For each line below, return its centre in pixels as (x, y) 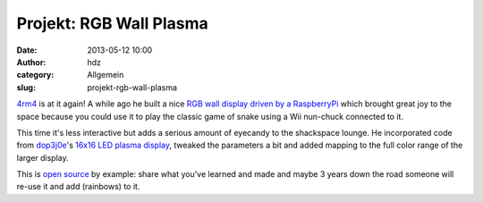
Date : (27, 50)
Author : (31, 62)
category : (35, 75)
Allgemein (106, 75)
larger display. (42, 157)
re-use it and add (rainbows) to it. (78, 187)
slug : (26, 87)
